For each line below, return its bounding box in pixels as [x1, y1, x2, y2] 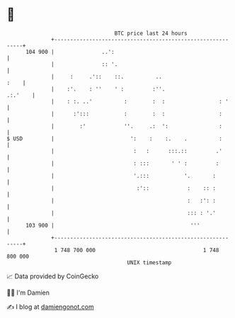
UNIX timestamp [127, 259, 172, 266]
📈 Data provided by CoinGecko [6, 272, 99, 280]
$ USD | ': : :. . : [6, 135, 222, 142]
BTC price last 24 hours [114, 30, 188, 37]
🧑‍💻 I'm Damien [6, 288, 50, 297]
